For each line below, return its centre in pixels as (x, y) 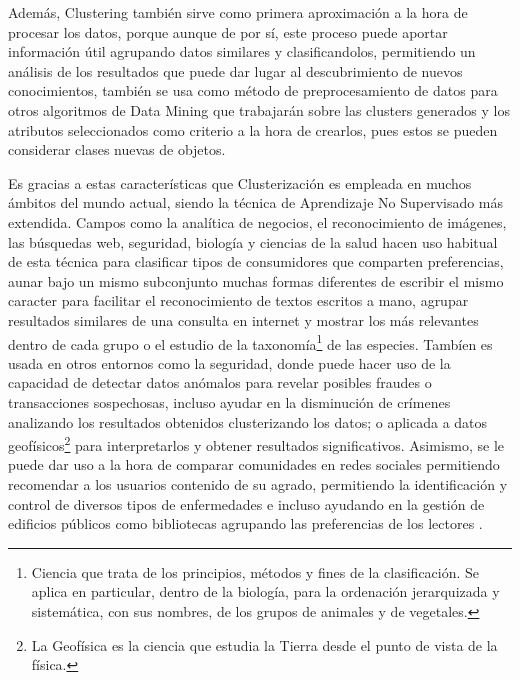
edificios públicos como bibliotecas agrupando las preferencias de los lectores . (245, 523)
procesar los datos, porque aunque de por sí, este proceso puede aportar (228, 31)
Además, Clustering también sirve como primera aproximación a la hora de (238, 12)
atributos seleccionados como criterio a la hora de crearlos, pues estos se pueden (253, 129)
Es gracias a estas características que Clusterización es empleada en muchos (240, 182)
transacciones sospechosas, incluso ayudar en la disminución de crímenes (229, 401)
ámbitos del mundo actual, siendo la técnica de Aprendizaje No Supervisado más (256, 202)
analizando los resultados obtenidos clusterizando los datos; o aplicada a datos (248, 421)
